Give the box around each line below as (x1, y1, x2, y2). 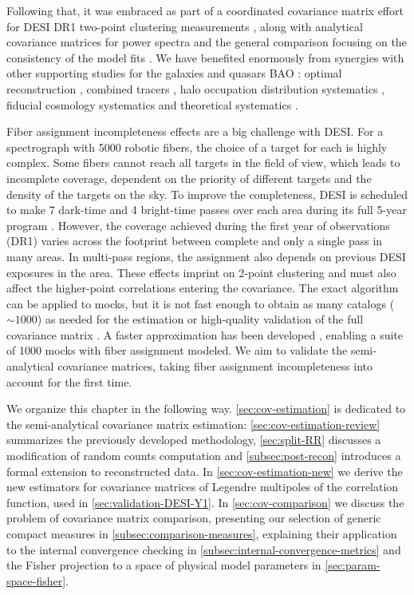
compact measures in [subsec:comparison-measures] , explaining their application (6, 526, 397, 541)
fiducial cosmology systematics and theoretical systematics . (6, 96, 298, 113)
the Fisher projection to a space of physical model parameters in (6, 557, 321, 573)
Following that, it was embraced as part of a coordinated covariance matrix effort (6, 2, 404, 18)
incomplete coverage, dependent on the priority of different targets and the (6, 169, 372, 186)
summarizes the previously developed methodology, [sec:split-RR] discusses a (6, 431, 381, 448)
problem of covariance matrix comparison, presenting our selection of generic (6, 510, 381, 526)
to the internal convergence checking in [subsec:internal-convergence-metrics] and (6, 541, 401, 557)
